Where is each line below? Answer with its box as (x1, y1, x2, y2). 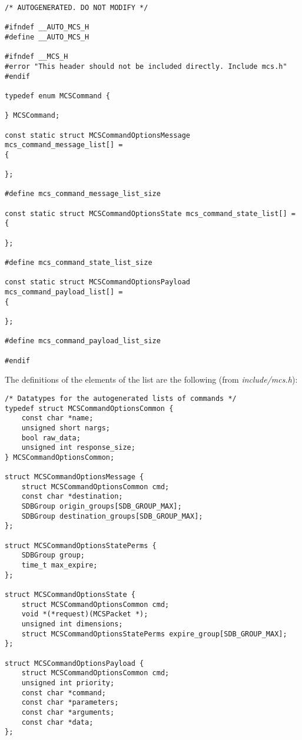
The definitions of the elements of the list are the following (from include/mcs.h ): (5, 373, 298, 386)
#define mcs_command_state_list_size (5, 258, 152, 267)
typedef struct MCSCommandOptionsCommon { (5, 404, 174, 413)
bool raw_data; (21, 433, 81, 442)
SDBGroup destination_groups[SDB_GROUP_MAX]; (21, 512, 203, 520)
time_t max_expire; (21, 561, 98, 570)
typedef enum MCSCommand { (5, 91, 110, 100)
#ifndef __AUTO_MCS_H (5, 23, 89, 32)
